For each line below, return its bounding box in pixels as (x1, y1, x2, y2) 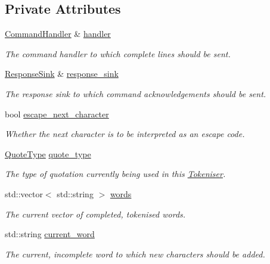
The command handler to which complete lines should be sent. (5, 47, 231, 60)
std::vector (5, 187, 43, 200)
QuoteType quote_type (5, 147, 91, 160)
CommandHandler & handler (5, 27, 111, 40)
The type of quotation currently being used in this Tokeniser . (5, 167, 226, 180)
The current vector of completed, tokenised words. (5, 207, 186, 220)
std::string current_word (5, 228, 95, 240)
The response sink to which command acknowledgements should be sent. (5, 87, 266, 100)
